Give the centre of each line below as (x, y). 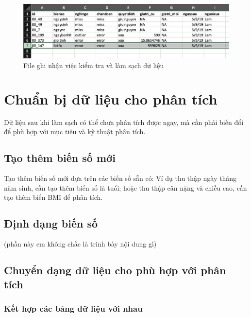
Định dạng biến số (51, 223)
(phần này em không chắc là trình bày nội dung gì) (80, 244)
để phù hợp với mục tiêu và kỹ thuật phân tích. (75, 132)
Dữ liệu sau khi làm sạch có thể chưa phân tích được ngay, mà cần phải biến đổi (124, 122)
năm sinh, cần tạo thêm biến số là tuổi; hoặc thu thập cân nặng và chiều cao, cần (125, 187)
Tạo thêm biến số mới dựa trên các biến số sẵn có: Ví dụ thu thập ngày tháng (120, 178)
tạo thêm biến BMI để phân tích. (53, 197)
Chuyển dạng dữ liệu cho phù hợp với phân (115, 270)
